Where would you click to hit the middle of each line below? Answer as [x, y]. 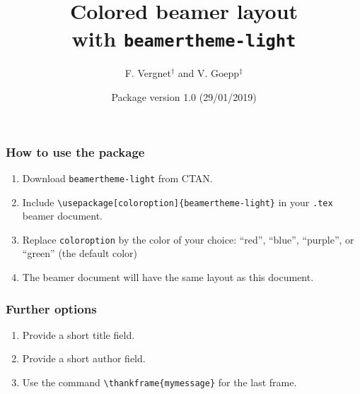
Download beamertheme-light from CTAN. [117, 178]
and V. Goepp [209, 73]
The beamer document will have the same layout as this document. [168, 277]
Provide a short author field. [84, 358]
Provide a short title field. [79, 334]
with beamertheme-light [184, 38]
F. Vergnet [148, 73]
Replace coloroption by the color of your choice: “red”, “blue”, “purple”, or [188, 239]
